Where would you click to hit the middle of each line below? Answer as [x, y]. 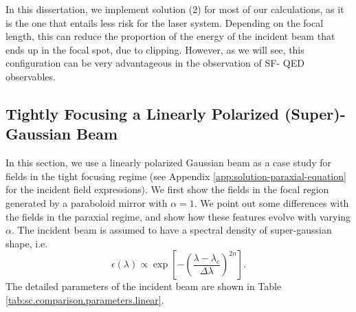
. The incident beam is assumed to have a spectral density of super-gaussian [171, 230]
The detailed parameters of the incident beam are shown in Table [144, 286]
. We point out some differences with [271, 202]
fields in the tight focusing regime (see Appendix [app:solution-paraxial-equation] [176, 176]
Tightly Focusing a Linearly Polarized [142, 113]
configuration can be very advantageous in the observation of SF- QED [155, 63]
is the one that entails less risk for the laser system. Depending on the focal [165, 22]
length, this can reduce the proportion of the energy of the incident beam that [170, 36]
